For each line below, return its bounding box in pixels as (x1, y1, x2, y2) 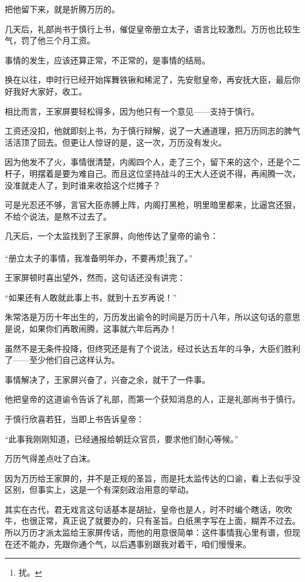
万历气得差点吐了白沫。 (5, 452, 95, 465)
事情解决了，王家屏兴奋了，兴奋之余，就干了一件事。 (5, 373, 210, 385)
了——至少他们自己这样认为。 (5, 354, 120, 366)
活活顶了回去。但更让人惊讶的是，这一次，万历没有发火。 (5, 136, 226, 148)
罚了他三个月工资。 (21, 34, 95, 46)
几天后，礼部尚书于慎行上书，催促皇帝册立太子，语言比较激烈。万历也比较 (5, 22, 292, 35)
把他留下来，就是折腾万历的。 (5, 3, 120, 15)
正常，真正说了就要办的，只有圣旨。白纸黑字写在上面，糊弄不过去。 (37, 514, 300, 527)
